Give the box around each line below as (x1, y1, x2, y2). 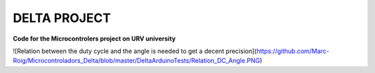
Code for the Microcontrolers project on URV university (12, 34, 176, 43)
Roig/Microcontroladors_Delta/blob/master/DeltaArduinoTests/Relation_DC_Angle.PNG (12, 56, 260, 65)
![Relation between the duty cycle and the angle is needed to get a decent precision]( (12, 47, 257, 55)
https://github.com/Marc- (256, 47, 330, 55)
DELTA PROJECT (12, 10, 111, 25)
